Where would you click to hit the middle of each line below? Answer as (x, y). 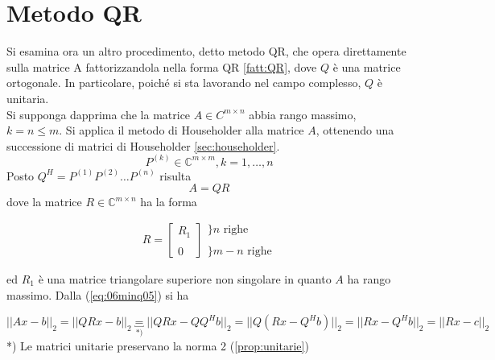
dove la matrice (44, 202)
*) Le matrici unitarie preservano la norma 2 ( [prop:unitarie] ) (158, 345)
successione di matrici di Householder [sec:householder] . (143, 145)
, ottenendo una (355, 130)
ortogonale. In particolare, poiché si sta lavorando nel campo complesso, (184, 83)
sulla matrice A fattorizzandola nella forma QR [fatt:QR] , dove (162, 66)
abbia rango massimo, (303, 114)
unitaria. (28, 98)
